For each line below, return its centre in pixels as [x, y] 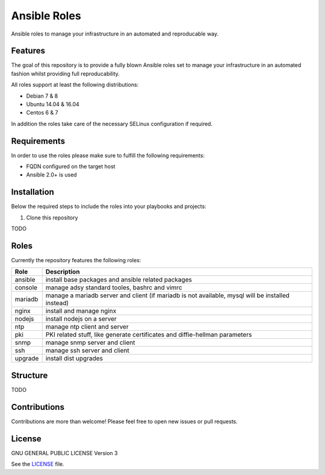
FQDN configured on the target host [71, 166]
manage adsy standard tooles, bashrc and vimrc [114, 288]
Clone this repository [52, 218]
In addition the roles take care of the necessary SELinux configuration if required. [112, 124]
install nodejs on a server [81, 319]
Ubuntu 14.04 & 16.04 [53, 104]
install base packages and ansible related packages [119, 280]
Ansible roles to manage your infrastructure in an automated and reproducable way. [115, 34]
